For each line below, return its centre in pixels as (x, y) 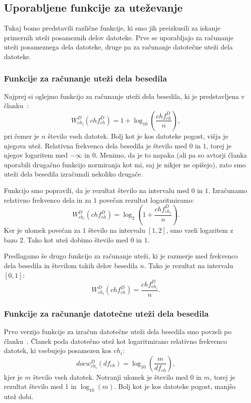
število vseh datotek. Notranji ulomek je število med (111, 377)
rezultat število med (33, 386)
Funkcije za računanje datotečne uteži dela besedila (106, 313)
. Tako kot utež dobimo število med (76, 239)
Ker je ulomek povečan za (42, 230)
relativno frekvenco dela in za (48, 200)
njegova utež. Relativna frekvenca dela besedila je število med (95, 145)
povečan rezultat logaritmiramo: (147, 200)
